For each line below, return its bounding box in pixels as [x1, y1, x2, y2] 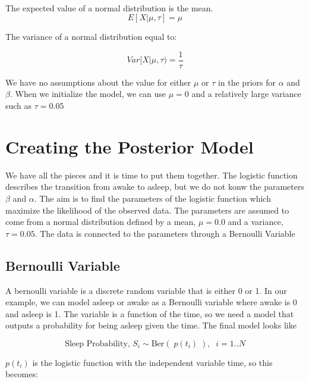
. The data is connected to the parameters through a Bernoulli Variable [34, 227, 295, 239]
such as [5, 99, 32, 112]
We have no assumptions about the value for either [5, 76, 191, 88]
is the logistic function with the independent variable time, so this [32, 356, 273, 368]
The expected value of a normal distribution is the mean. [5, 1, 213, 14]
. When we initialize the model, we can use [10, 87, 166, 100]
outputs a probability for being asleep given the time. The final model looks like [5, 319, 297, 331]
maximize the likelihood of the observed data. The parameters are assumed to [5, 203, 289, 216]
